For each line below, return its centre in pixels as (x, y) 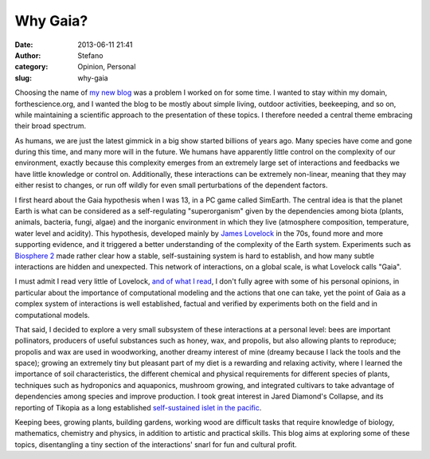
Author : (28, 55)
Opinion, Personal (107, 67)
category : (31, 67)
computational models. (53, 315)
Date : (24, 45)
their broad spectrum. (51, 126)
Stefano (90, 55)
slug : (23, 78)
